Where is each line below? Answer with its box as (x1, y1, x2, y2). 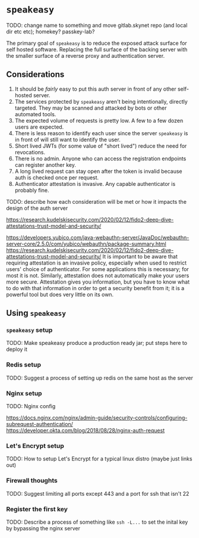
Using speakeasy (6, 308, 67, 318)
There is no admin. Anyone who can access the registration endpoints (14, 155, 187, 162)
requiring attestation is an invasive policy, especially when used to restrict (6, 259, 187, 266)
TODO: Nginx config (6, 403, 56, 410)
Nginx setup (6, 389, 43, 397)
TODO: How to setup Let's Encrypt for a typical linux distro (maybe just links (6, 455, 192, 462)
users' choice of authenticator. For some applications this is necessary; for (6, 265, 189, 272)
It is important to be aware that (102, 253, 178, 260)
